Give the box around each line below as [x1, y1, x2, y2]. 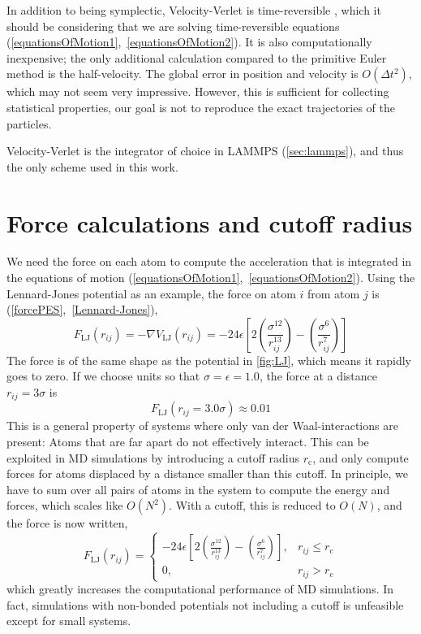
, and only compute [312, 449, 409, 466]
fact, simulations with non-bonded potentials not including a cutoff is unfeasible [6, 596, 404, 613]
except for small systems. [6, 612, 131, 629]
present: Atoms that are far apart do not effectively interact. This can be [6, 433, 369, 450]
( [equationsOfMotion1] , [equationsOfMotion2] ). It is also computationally [6, 33, 372, 50]
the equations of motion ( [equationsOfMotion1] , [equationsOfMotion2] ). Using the [6, 269, 415, 286]
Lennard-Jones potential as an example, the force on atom [6, 284, 296, 302]
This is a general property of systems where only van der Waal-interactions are [6, 417, 398, 434]
